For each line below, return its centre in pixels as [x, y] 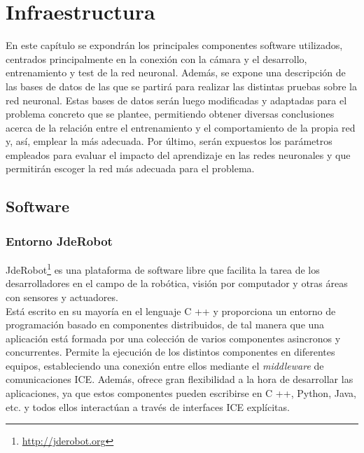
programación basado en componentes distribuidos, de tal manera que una [165, 325]
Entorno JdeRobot [59, 241]
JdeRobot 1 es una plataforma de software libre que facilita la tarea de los [163, 269]
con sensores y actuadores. [62, 297]
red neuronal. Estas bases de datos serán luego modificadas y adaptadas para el [176, 100]
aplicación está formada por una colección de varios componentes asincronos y [173, 338]
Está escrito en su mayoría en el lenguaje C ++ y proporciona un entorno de [171, 311]
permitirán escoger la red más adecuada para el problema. [130, 168]
